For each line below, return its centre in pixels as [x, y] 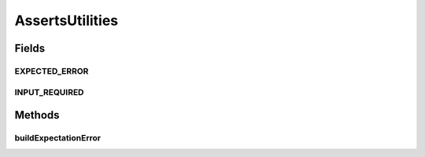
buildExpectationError [58, 138]
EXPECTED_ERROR [52, 71]
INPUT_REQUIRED [49, 92]
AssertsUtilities [67, 20]
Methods [37, 115]
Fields [30, 48]
